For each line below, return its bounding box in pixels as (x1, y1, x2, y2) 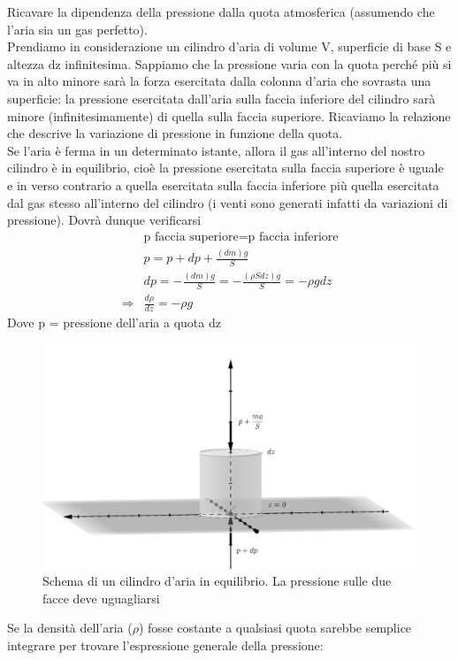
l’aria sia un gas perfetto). (7, 19, 148, 38)
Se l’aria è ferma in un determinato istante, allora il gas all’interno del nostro (7, 141, 425, 159)
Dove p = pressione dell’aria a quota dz (7, 313, 221, 332)
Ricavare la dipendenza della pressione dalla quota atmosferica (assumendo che (7, 3, 435, 20)
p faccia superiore (143, 230, 239, 243)
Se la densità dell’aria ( (7, 618, 133, 637)
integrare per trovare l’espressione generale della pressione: (7, 636, 324, 655)
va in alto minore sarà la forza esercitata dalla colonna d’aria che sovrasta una (7, 72, 431, 90)
